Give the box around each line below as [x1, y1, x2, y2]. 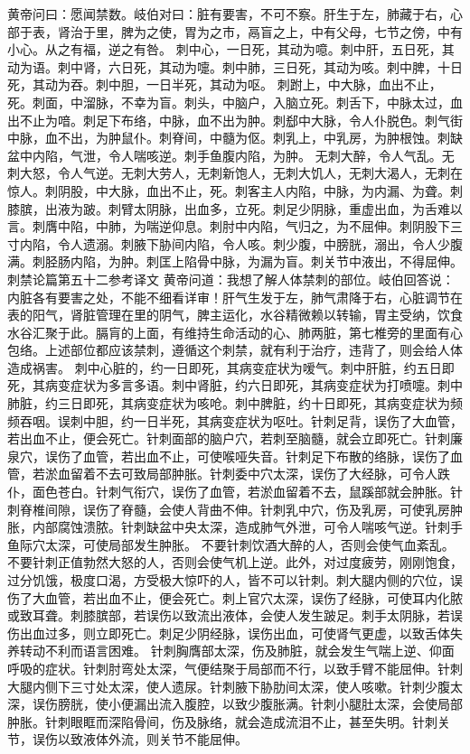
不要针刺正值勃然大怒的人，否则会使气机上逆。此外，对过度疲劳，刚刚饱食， [7, 553, 463, 572]
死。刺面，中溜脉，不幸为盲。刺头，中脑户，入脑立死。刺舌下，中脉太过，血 [7, 92, 463, 111]
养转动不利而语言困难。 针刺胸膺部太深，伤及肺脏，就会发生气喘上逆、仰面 [7, 641, 455, 660]
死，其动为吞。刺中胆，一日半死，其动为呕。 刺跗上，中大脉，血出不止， [7, 75, 442, 94]
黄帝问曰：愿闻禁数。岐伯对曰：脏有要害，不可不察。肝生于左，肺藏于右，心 [7, 5, 463, 23]
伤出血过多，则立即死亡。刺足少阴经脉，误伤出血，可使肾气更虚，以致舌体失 [7, 623, 463, 642]
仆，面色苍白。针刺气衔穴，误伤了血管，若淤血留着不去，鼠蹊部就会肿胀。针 [7, 482, 463, 501]
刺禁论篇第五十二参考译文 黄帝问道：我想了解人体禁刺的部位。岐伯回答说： [7, 269, 455, 288]
